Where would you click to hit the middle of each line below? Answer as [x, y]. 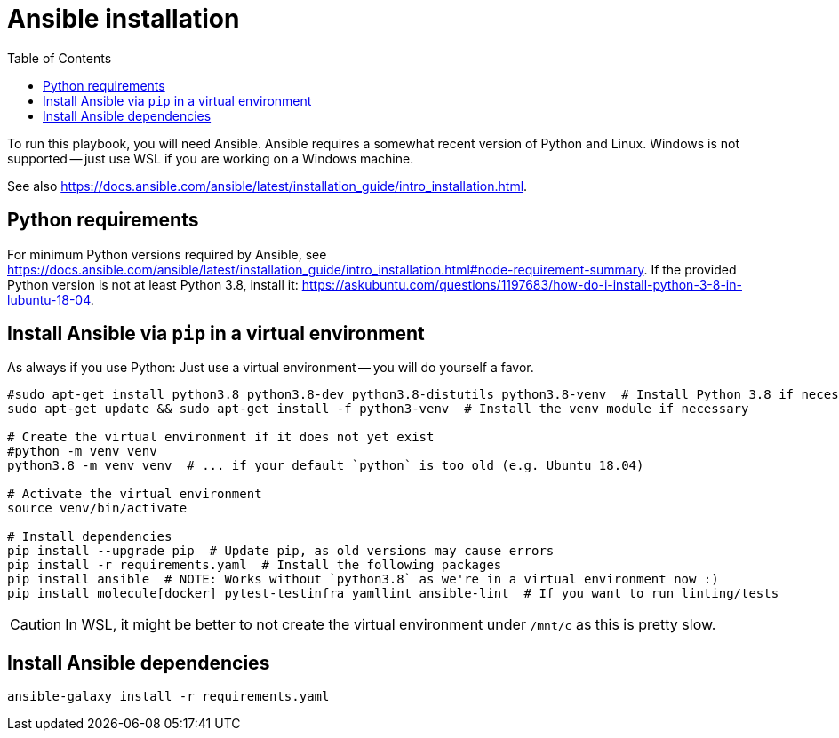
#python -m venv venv [82, 452]
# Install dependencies [90, 537]
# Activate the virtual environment [135, 494]
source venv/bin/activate [97, 508]
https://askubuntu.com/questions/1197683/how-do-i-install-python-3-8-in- [522, 284]
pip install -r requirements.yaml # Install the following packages [255, 565]
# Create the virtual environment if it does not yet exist [221, 437]
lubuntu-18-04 [49, 299]
